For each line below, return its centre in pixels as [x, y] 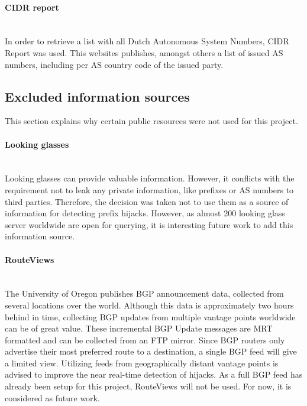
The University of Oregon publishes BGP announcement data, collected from [144, 293]
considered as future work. [52, 397]
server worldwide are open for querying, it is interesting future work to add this [149, 224]
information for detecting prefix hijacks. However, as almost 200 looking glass [145, 213]
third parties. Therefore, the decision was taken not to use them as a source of [147, 201]
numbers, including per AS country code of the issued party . [114, 64]
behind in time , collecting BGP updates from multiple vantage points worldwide [150, 316]
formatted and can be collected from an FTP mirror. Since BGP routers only [145, 340]
